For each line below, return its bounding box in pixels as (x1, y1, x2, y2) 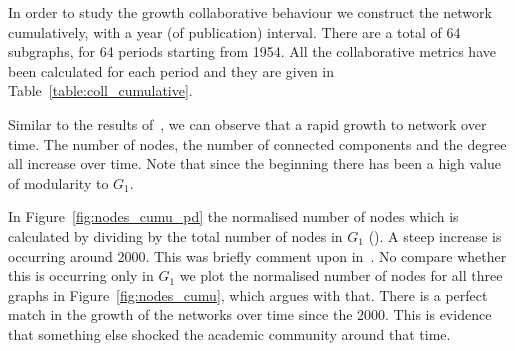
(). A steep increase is (368, 225, 502, 246)
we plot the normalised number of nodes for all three (179, 265, 503, 286)
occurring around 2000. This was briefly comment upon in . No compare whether (8, 245, 507, 266)
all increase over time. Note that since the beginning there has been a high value (8, 153, 502, 174)
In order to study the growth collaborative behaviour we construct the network (8, 2, 492, 22)
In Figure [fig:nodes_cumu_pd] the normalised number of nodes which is (8, 206, 459, 227)
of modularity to (8, 172, 109, 193)
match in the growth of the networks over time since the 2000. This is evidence (8, 304, 492, 325)
